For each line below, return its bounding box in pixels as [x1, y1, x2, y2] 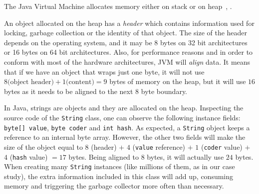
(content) [66, 79, 94, 86]
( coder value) [201, 141, 243, 152]
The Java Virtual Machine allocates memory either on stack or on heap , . [4, 1, 232, 11]
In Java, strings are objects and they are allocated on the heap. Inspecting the [4, 102, 244, 113]
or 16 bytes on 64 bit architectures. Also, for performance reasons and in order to [4, 47, 253, 57]
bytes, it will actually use [147, 151, 224, 162]
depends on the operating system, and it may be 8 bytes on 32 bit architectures [4, 37, 248, 47]
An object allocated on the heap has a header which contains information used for [4, 17, 255, 28]
